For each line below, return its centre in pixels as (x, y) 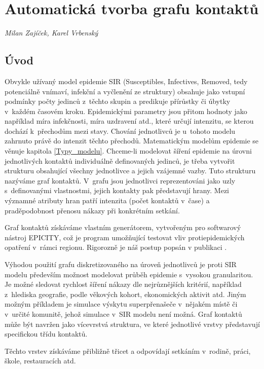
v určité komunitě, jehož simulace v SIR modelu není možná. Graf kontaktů (123, 313)
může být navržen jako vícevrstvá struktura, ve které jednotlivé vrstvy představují (132, 324)
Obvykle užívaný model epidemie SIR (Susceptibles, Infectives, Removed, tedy (126, 81)
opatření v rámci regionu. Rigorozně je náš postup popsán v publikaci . (116, 247)
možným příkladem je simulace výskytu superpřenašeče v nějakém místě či (121, 304)
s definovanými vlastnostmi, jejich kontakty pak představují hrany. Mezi (117, 190)
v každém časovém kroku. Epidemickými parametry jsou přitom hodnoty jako (126, 111)
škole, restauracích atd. (40, 361)
